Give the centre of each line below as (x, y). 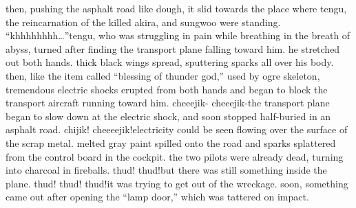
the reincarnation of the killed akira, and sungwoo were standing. (143, 22)
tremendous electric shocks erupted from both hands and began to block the (167, 89)
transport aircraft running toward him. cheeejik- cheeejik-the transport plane (168, 103)
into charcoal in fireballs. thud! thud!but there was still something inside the (166, 170)
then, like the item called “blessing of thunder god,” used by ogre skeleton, (163, 75)
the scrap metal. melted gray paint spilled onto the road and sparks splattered (171, 142)
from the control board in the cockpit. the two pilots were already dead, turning (175, 156)
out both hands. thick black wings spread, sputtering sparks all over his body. (170, 62)
